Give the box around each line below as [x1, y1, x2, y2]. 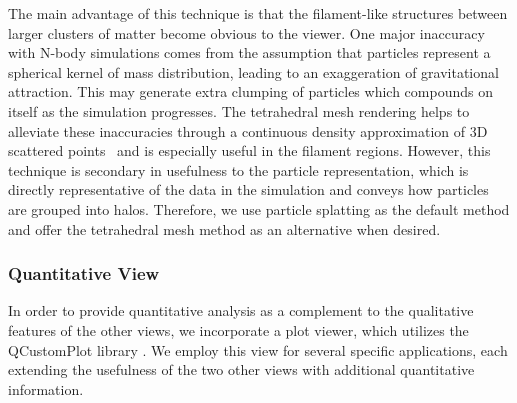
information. [8, 378, 84, 399]
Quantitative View [8, 261, 160, 286]
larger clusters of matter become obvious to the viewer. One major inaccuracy [8, 22, 485, 43]
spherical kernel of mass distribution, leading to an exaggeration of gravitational [8, 61, 499, 82]
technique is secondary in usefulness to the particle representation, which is [8, 159, 469, 180]
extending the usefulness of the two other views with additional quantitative [8, 359, 475, 380]
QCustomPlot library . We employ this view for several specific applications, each [8, 339, 508, 360]
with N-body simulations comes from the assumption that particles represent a [8, 42, 491, 63]
